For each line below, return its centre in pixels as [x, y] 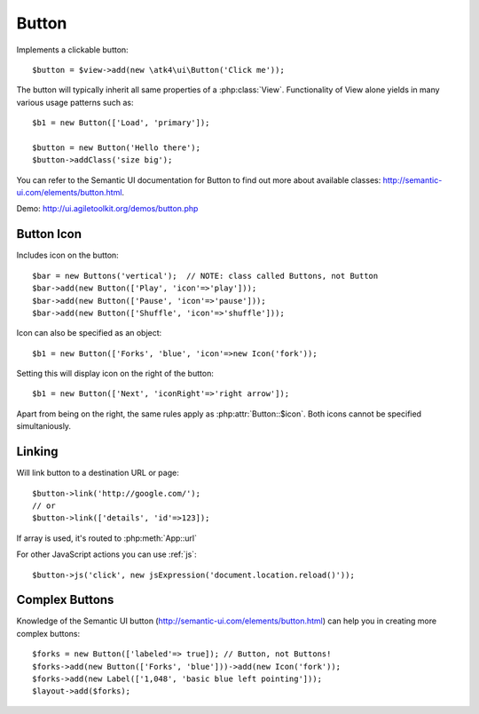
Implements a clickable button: [72, 50]
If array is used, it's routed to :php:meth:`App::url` [107, 538]
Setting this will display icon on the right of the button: [115, 374]
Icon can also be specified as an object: [89, 333]
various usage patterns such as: [75, 102]
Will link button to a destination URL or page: [98, 473]
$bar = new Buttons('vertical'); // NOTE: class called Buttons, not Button [205, 276]
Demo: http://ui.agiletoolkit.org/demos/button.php [107, 209]
